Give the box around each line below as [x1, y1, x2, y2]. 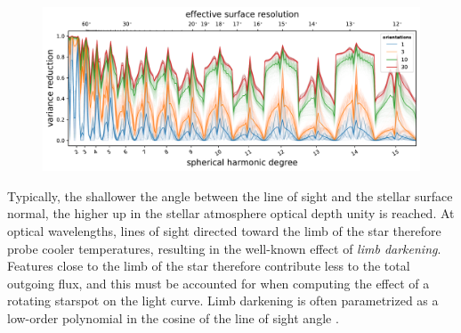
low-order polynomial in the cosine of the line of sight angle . [7, 309, 339, 327]
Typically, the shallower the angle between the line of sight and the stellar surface [7, 186, 453, 205]
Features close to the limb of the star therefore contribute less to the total [7, 256, 410, 275]
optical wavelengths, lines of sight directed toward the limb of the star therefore [7, 222, 441, 240]
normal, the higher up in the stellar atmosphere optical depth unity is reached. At [7, 204, 455, 223]
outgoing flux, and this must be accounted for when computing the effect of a [7, 273, 430, 292]
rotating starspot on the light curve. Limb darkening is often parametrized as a [7, 291, 439, 310]
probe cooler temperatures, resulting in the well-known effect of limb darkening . [7, 239, 441, 257]
